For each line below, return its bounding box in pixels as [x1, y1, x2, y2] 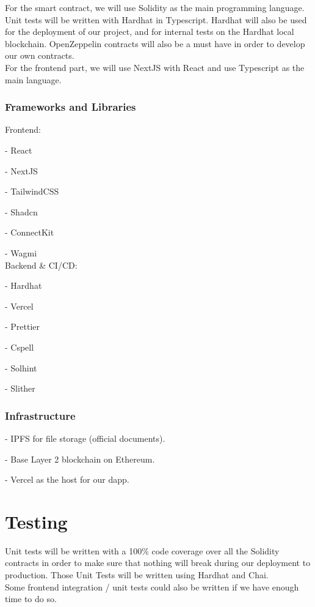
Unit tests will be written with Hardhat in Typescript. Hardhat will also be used [5, 13, 307, 26]
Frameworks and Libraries [5, 99, 136, 114]
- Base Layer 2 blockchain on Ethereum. [5, 452, 155, 465]
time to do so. [5, 592, 57, 605]
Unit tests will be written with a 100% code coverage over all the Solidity [5, 544, 280, 557]
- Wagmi [5, 246, 37, 259]
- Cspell [5, 340, 34, 353]
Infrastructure [5, 408, 76, 423]
